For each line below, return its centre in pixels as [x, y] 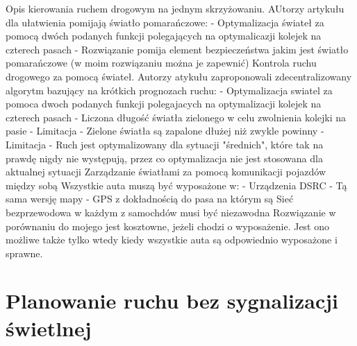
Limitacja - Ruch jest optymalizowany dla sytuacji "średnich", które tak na [165, 144]
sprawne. [24, 253]
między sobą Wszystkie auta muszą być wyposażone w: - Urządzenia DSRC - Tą [176, 185]
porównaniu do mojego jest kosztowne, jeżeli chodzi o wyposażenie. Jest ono [168, 226]
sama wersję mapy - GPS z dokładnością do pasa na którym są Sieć [150, 199]
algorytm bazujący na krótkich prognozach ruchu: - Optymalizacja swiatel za [169, 90]
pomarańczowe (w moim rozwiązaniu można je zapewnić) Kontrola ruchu [161, 63]
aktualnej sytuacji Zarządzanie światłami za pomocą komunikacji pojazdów [166, 172]
